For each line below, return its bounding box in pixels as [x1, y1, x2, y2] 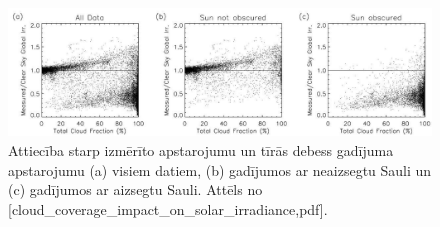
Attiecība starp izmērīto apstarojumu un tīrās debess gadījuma [8, 139, 394, 160]
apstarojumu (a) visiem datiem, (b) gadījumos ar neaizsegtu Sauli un [8, 159, 432, 180]
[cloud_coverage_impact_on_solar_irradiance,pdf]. [8, 198, 328, 219]
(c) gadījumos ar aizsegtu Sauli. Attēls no [8, 179, 263, 200]
